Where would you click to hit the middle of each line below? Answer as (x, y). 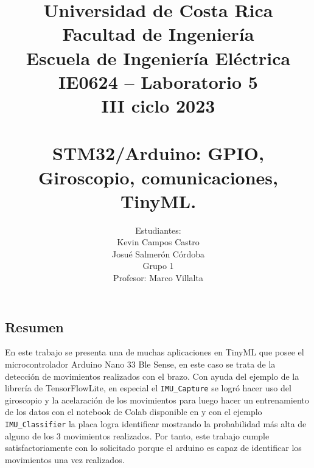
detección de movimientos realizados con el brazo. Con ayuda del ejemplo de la (152, 376)
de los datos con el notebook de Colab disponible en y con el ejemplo (134, 412)
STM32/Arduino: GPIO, (158, 153)
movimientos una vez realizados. (65, 459)
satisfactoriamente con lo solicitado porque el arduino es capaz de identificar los (153, 448)
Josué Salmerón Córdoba (158, 253)
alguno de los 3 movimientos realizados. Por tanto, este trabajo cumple (137, 435)
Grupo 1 (158, 266)
